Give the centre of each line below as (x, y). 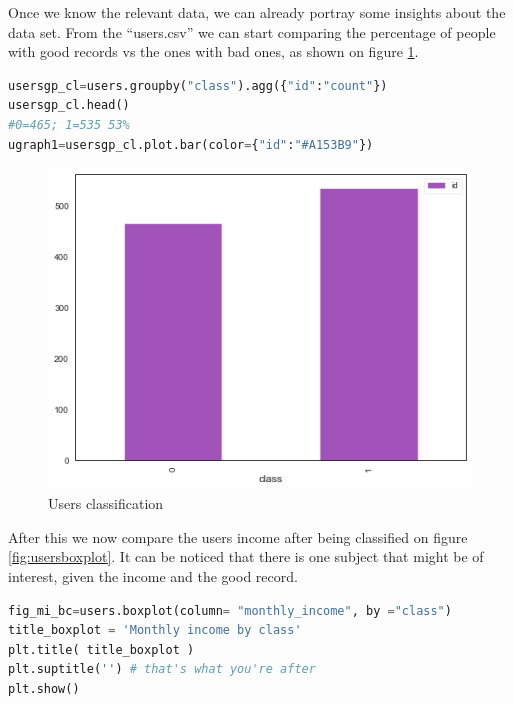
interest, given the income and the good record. (153, 576)
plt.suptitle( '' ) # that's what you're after (162, 669)
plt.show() (44, 689)
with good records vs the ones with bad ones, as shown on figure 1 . (213, 51)
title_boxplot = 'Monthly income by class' (155, 630)
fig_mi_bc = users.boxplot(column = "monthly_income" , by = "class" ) (230, 610)
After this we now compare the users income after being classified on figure (238, 536)
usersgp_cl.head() (69, 105)
